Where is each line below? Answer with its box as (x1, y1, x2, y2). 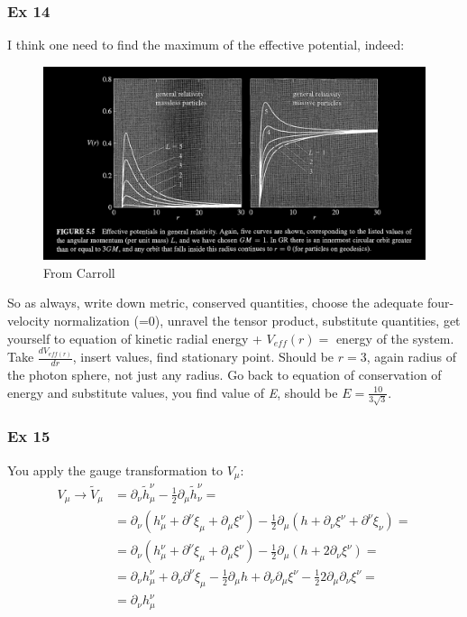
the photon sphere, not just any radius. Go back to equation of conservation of (7, 365, 442, 384)
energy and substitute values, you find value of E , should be (7, 382, 338, 401)
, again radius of (366, 347, 457, 366)
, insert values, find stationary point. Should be (72, 347, 334, 366)
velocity (7, 311, 50, 330)
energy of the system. (335, 328, 454, 347)
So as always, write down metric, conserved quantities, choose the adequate (7, 293, 424, 312)
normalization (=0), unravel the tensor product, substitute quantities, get (53, 311, 461, 330)
